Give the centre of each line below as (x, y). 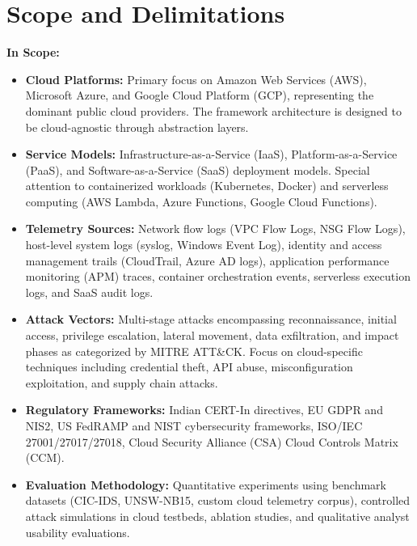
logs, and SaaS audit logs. (89, 292)
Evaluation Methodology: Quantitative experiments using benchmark (206, 484)
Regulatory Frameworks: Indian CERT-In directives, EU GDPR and (204, 410)
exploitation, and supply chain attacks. (122, 382)
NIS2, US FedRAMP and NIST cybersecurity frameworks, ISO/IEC (194, 425)
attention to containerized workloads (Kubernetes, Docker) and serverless (207, 186)
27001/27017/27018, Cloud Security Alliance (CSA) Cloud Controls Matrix (212, 441)
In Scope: (33, 52)
